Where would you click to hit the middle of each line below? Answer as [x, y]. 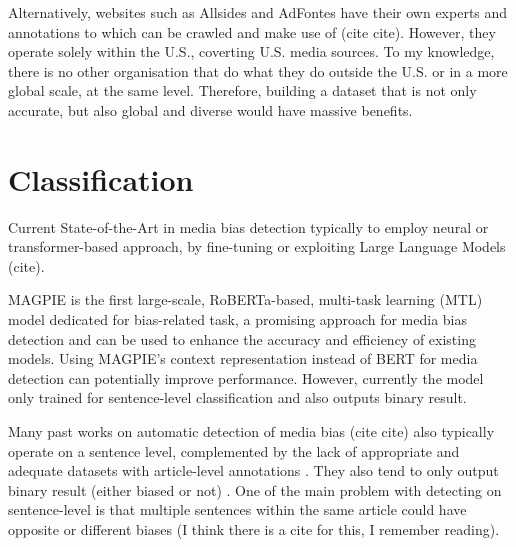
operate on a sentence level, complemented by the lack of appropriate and [234, 450]
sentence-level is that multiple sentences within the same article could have [237, 509]
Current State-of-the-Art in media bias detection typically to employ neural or [248, 226]
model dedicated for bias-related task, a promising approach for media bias [238, 319]
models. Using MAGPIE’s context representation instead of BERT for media [243, 358]
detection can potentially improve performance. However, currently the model [246, 377]
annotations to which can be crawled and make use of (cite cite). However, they [252, 31]
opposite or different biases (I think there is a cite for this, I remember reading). [254, 529]
